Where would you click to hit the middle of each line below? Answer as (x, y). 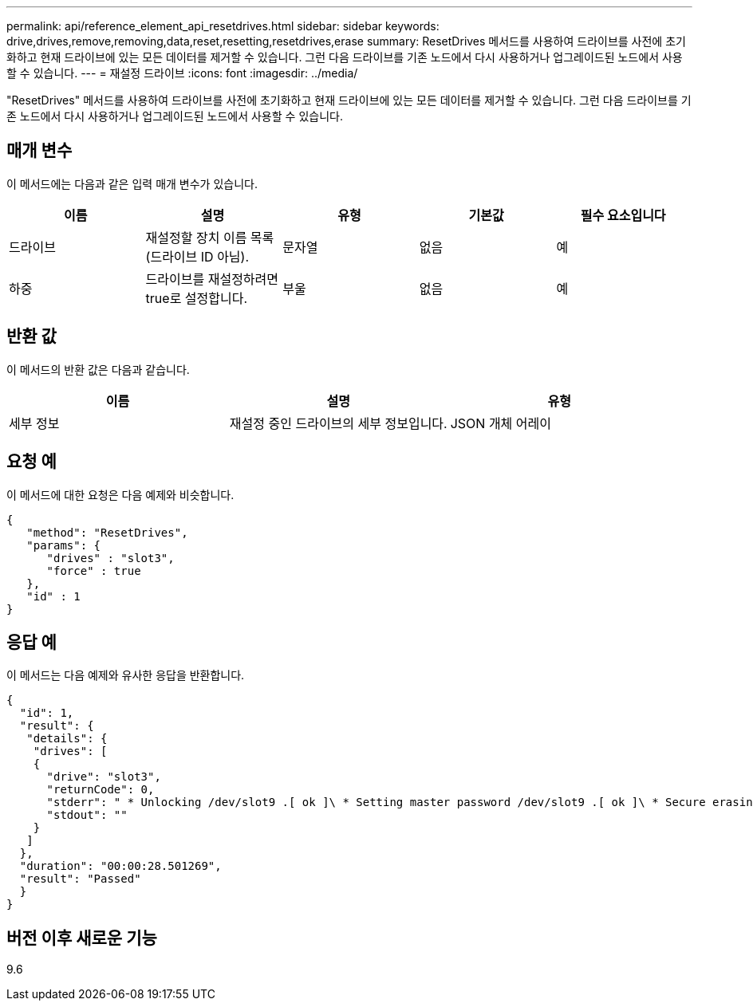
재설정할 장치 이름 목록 (210, 237)
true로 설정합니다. (197, 298)
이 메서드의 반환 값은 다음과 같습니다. (98, 369)
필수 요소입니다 (623, 215)
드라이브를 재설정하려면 (212, 279)
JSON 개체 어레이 (501, 423)
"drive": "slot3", (104, 777)
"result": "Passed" (80, 879)
